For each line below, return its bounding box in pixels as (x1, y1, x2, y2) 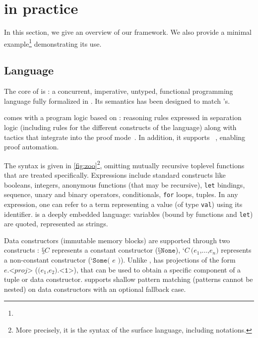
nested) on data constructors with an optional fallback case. (4, 283, 186, 294)
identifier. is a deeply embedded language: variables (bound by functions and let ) (4, 208, 253, 219)
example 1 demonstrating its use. (4, 37, 102, 49)
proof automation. (4, 141, 59, 152)
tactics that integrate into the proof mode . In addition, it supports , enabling (4, 132, 246, 142)
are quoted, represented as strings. (4, 218, 108, 229)
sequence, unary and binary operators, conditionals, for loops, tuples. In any (4, 189, 238, 200)
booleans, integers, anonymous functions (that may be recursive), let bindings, (4, 179, 245, 190)
